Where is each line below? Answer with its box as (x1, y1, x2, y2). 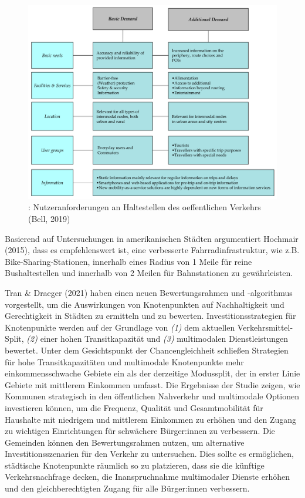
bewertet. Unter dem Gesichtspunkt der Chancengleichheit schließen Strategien (5, 344, 289, 356)
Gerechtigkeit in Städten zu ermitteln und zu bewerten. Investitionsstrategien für (5, 309, 296, 322)
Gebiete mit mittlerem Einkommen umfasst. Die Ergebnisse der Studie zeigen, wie (5, 378, 300, 391)
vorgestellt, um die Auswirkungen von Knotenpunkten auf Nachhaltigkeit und (5, 298, 284, 310)
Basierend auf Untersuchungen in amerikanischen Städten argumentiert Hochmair (5, 232, 299, 244)
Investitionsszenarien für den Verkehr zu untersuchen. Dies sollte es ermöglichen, (5, 447, 294, 460)
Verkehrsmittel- (237, 321, 293, 333)
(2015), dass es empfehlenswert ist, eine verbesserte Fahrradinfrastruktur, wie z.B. (5, 244, 300, 256)
